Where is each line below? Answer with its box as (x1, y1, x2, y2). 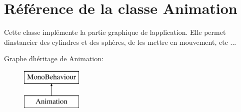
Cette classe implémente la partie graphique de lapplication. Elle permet (4, 27, 226, 37)
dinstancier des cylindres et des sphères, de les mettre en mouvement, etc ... (4, 36, 236, 47)
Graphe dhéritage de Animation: (4, 53, 103, 64)
